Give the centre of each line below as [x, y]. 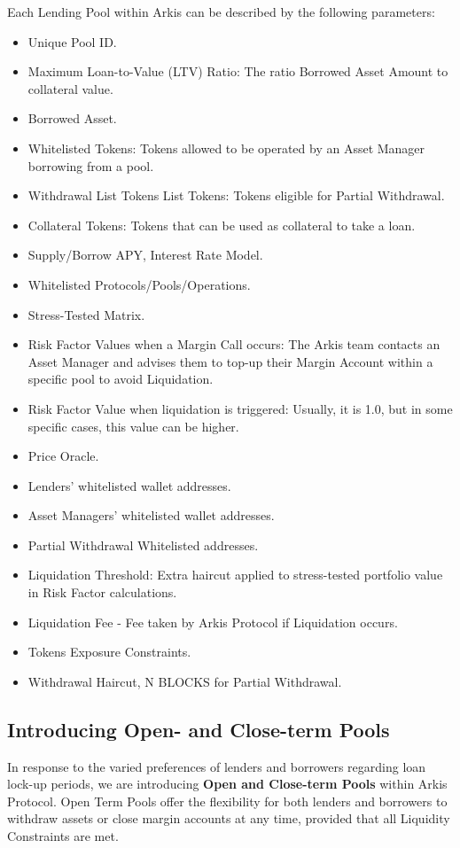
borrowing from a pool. [91, 165]
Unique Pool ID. [72, 41]
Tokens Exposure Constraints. [109, 652]
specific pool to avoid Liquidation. [121, 379]
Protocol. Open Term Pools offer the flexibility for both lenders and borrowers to [227, 801]
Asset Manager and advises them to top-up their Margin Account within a [230, 361]
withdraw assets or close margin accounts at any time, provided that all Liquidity [229, 818]
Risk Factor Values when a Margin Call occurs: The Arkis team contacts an [234, 344]
